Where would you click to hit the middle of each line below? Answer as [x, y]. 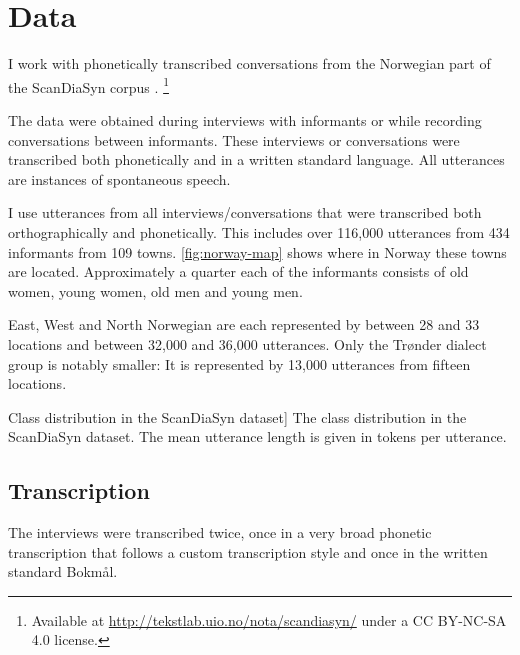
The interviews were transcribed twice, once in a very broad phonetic [220, 532]
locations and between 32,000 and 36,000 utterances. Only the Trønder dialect [247, 343]
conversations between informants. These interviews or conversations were [234, 139]
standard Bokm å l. [63, 571]
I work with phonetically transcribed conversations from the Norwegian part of [249, 63]
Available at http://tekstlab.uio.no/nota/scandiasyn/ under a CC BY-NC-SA [269, 619]
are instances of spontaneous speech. [119, 178]
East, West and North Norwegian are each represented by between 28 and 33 [244, 324]
